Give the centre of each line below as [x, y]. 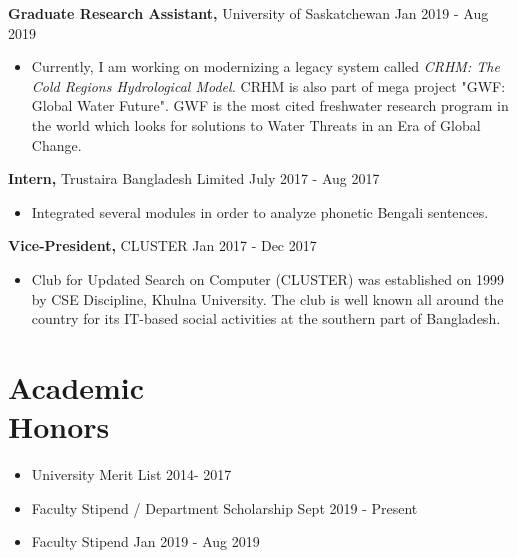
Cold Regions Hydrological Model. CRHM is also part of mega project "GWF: [268, 85]
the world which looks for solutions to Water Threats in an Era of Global [256, 124]
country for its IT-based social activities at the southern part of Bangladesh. [266, 318]
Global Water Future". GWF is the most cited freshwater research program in [270, 105]
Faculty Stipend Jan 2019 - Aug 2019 [145, 541]
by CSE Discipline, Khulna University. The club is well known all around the [267, 298]
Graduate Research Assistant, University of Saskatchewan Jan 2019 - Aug [248, 13]
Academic [76, 386]
